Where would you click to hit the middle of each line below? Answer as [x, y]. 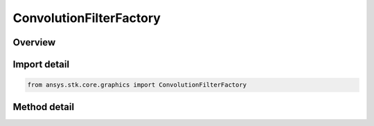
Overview [34, 42]
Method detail [44, 107]
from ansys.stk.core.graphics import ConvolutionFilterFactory [137, 85]
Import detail [41, 64]
